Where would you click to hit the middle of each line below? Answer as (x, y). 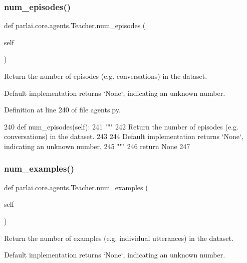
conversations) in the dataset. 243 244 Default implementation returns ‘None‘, (124, 136)
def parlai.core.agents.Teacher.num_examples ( (76, 187)
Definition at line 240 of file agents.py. (62, 110)
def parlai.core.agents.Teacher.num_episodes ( (75, 25)
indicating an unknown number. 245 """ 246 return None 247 (97, 146)
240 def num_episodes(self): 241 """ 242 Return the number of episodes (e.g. (121, 126)
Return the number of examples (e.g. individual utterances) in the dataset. (119, 238)
